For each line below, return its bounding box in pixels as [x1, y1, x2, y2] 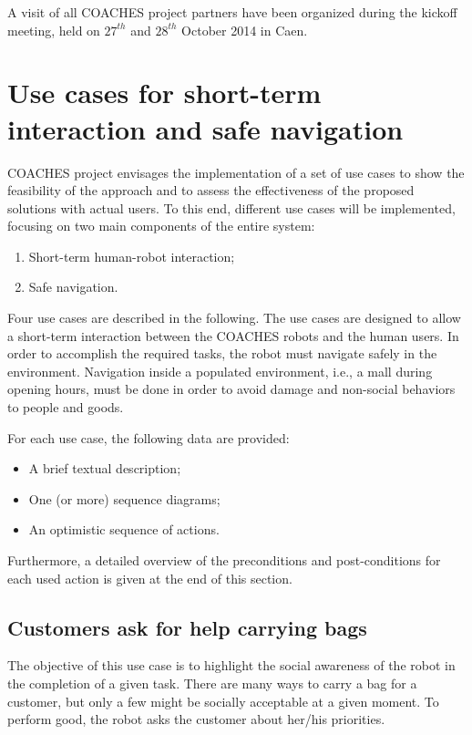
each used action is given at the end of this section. [7, 568, 292, 587]
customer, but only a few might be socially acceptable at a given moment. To [7, 691, 439, 710]
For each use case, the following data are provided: [7, 428, 290, 447]
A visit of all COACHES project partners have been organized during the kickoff [7, 3, 457, 21]
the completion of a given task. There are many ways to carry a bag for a [7, 673, 417, 692]
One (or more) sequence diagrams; [28, 489, 221, 508]
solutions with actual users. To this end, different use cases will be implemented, [7, 198, 456, 217]
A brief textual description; [28, 459, 181, 478]
